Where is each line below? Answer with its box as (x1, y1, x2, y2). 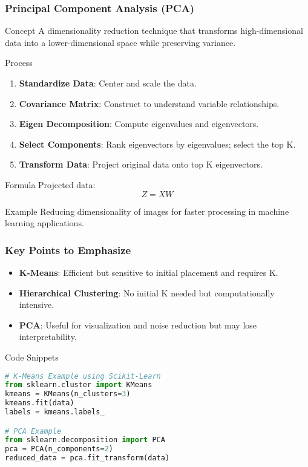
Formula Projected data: (5, 178, 96, 191)
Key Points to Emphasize (5, 242, 131, 257)
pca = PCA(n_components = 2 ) (5, 445, 114, 454)
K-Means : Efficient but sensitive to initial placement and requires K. (19, 266, 278, 278)
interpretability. (19, 330, 77, 343)
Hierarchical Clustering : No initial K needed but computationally (19, 286, 275, 299)
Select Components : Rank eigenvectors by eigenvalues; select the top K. (19, 137, 296, 150)
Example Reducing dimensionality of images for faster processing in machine (5, 204, 289, 217)
